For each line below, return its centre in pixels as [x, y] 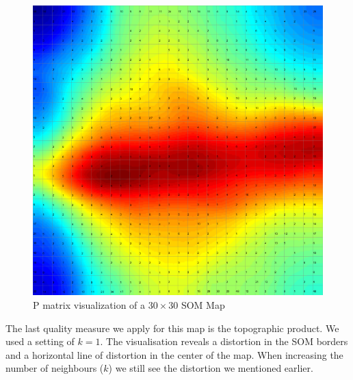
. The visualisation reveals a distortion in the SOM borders [224, 341]
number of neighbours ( [55, 368]
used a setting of [40, 341]
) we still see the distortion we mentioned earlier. [211, 368]
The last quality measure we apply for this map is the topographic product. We [172, 328]
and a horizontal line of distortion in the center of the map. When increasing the [174, 354]
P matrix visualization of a [89, 304]
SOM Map [203, 304]
